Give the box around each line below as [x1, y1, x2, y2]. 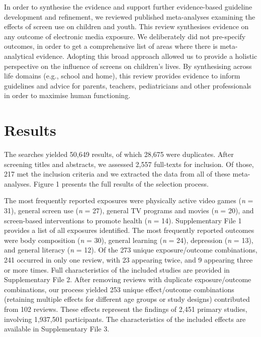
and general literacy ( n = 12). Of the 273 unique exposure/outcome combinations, [4, 244, 257, 255]
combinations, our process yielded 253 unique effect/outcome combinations [4, 284, 234, 294]
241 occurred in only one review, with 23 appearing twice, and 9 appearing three [4, 255, 253, 265]
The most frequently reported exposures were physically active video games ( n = [4, 195, 253, 206]
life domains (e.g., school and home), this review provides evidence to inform [4, 70, 240, 81]
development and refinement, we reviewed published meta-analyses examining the [4, 11, 255, 22]
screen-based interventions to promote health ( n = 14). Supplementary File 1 [4, 215, 242, 225]
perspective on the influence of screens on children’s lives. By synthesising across [4, 60, 252, 71]
